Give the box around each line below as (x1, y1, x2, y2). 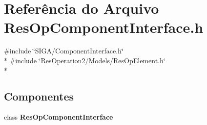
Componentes (4, 89, 74, 104)
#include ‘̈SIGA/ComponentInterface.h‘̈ (4, 46, 124, 56)
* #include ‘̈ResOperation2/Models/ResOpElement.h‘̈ (4, 55, 166, 65)
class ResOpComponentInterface (4, 112, 113, 122)
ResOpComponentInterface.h (4, 17, 204, 37)
